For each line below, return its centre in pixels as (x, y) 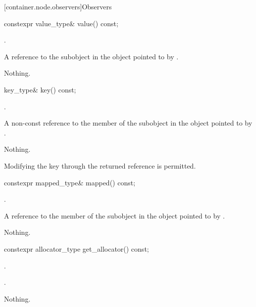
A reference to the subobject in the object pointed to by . (91, 56)
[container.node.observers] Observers (58, 6)
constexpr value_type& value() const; (61, 23)
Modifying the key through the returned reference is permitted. (100, 165)
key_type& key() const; (40, 89)
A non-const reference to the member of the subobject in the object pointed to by (128, 123)
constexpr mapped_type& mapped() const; (70, 182)
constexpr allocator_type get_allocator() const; (77, 248)
